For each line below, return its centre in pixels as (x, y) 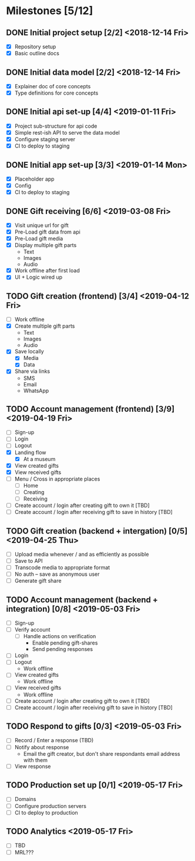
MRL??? (24, 852)
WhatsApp (36, 391)
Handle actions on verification (60, 636)
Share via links (32, 371)
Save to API (28, 561)
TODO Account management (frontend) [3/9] (90, 409)
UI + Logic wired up (38, 277)
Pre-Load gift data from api (47, 232)
